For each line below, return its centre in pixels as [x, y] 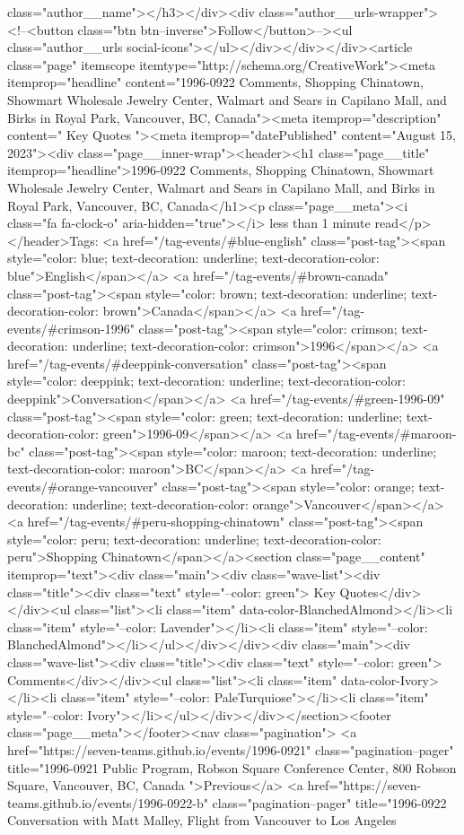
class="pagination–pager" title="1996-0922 [329, 802]
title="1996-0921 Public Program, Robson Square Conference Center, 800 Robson [232, 767]
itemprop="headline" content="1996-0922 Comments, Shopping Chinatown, [215, 82]
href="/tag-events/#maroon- [376, 434]
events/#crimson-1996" [71, 328]
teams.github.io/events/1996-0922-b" [108, 802]
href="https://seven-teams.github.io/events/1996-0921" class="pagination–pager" [231, 749]
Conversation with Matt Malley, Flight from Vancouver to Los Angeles [202, 820]
